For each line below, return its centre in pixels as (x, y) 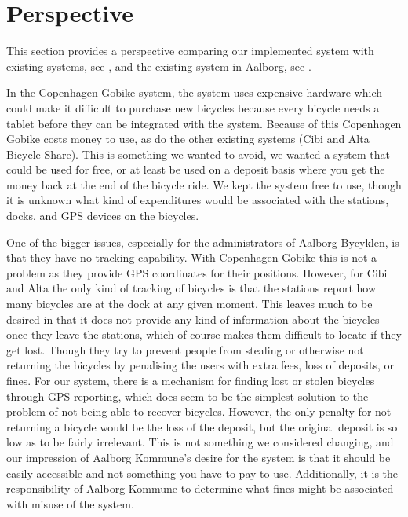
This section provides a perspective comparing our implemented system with (190, 51)
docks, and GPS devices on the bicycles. (103, 216)
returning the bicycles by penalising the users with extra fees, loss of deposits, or (200, 365)
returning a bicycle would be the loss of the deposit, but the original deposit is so (202, 426)
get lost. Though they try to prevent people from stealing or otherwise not (185, 349)
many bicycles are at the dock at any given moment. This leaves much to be (189, 304)
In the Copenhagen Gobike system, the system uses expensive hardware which (194, 92)
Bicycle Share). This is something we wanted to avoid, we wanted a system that (198, 154)
